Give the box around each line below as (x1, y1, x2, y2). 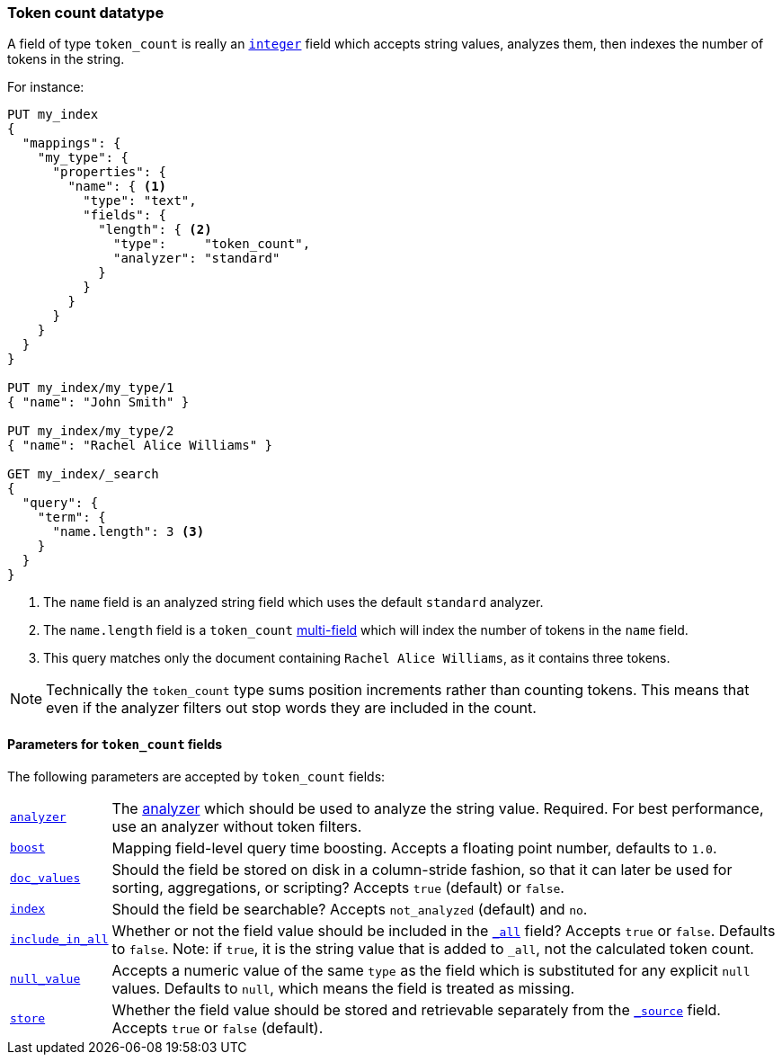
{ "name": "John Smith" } (7, 395, 190, 410)
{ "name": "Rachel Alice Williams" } (7, 438, 273, 453)
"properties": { (52, 165, 167, 180)
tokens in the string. (7, 51, 125, 67)
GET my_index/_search (7, 467, 159, 482)
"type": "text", (83, 193, 197, 209)
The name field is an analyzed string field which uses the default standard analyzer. (43, 594, 544, 611)
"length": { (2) (98, 222, 212, 237)
